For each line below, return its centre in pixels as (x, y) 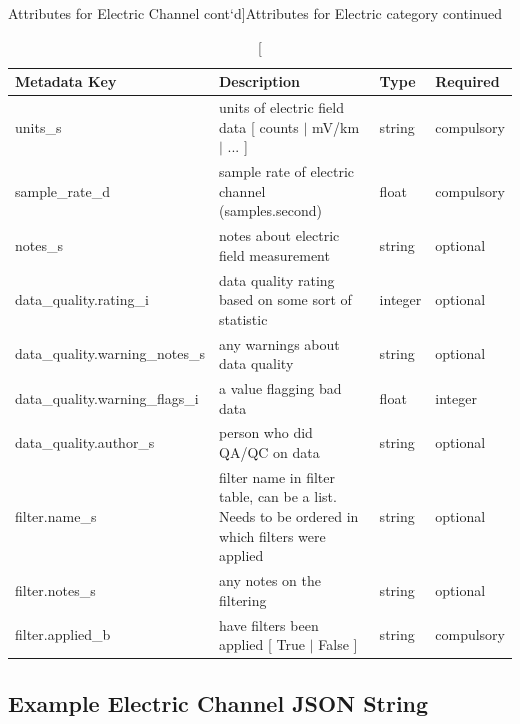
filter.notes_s (55, 589)
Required (467, 81)
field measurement (274, 254)
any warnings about (279, 343)
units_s (38, 126)
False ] (338, 644)
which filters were (272, 535)
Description (260, 81)
